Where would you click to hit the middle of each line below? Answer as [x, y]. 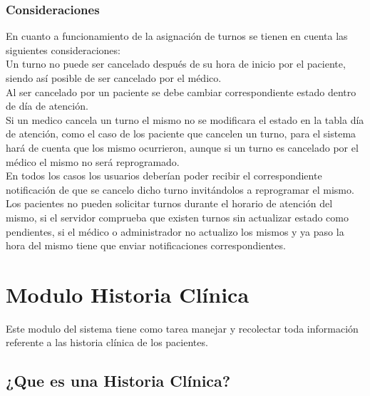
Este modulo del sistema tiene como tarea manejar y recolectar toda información [182, 328]
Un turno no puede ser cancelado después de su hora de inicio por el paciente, [176, 64]
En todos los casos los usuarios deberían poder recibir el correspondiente [164, 176]
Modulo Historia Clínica [128, 294]
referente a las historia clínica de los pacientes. [107, 342]
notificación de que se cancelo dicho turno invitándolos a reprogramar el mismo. [180, 189]
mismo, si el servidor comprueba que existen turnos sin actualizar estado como [177, 217]
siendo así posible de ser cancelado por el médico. [114, 78]
